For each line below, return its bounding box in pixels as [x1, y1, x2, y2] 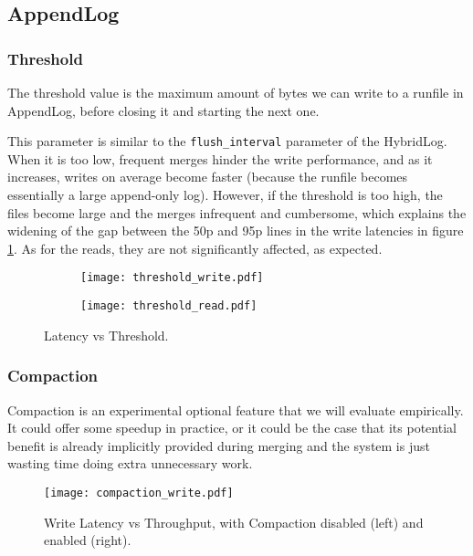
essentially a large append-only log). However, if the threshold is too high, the [7, 185, 443, 205]
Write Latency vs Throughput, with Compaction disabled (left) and [44, 512, 424, 531]
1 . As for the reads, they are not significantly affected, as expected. [7, 238, 383, 257]
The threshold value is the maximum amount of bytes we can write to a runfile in [7, 83, 464, 101]
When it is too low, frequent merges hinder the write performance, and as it [7, 149, 433, 168]
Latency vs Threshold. [44, 325, 169, 344]
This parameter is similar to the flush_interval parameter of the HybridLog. [7, 131, 447, 151]
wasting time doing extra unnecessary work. [7, 454, 253, 473]
